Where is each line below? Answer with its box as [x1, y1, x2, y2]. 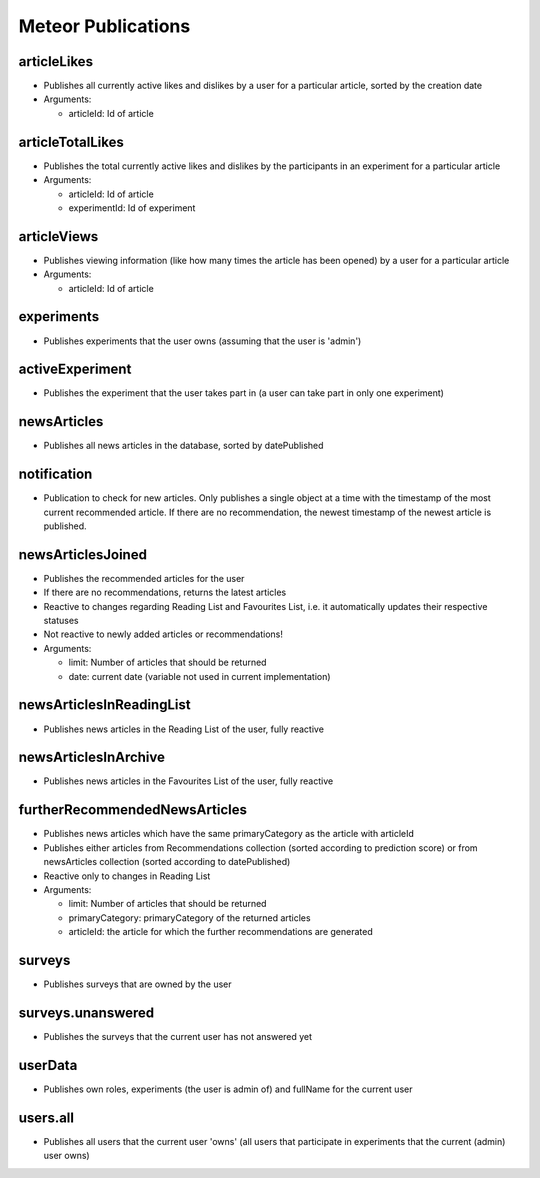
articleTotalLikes [18, 133, 124, 150]
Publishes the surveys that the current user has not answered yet [43, 1030, 313, 1042]
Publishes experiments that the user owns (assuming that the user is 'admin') [43, 335, 362, 347]
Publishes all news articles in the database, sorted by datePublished [43, 440, 324, 452]
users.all [18, 1109, 75, 1126]
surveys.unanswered [18, 1004, 155, 1021]
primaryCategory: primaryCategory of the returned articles [68, 911, 311, 924]
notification [18, 466, 93, 483]
